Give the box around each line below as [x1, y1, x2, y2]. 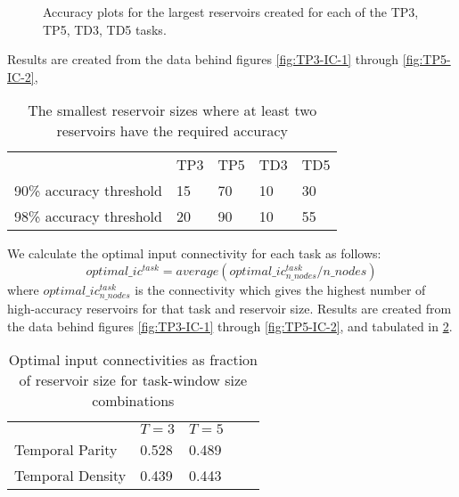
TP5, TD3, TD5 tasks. [43, 20, 167, 38]
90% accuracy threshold [14, 180, 162, 201]
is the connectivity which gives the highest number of [135, 280, 426, 298]
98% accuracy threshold [14, 206, 162, 227]
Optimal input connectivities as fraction [8, 349, 258, 371]
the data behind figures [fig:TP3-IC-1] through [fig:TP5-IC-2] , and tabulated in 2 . [7, 316, 453, 335]
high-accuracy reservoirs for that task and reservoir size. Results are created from [7, 299, 452, 318]
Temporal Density [14, 465, 127, 486]
